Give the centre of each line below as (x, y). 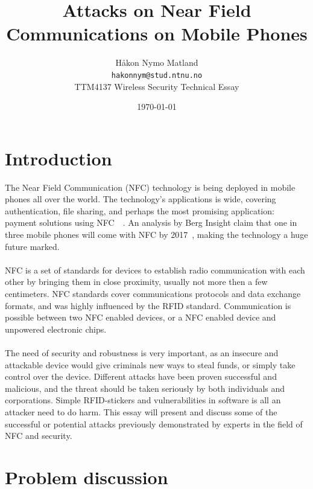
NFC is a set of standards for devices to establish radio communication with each (155, 270)
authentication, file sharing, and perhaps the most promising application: (140, 210)
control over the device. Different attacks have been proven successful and (141, 376)
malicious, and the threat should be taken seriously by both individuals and (145, 388)
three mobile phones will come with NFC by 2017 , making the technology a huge (156, 235)
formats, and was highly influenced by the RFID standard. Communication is (148, 305)
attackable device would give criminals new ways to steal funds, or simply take (150, 364)
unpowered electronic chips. (56, 329)
